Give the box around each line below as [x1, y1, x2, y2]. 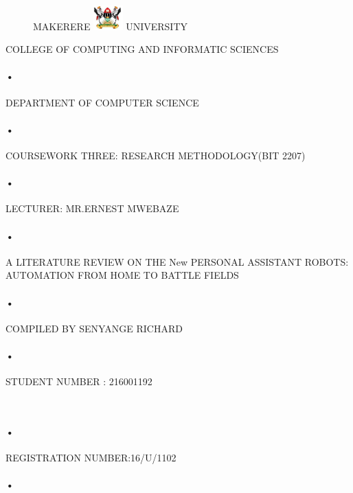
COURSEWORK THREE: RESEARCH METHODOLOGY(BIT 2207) [5, 148, 306, 163]
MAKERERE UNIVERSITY [33, 19, 187, 33]
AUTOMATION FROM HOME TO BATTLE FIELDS [5, 268, 239, 282]
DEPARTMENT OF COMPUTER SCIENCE [5, 95, 199, 109]
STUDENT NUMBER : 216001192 [5, 374, 152, 389]
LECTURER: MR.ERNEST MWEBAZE [5, 201, 179, 216]
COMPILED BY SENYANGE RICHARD [5, 321, 183, 335]
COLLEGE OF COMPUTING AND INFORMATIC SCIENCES [5, 42, 279, 56]
